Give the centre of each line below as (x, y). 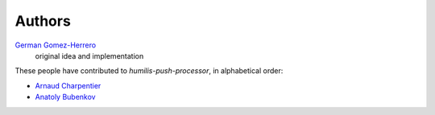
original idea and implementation (89, 55)
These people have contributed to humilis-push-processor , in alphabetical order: (149, 71)
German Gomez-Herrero (56, 45)
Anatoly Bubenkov (65, 97)
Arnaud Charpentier (68, 85)
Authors (43, 21)
